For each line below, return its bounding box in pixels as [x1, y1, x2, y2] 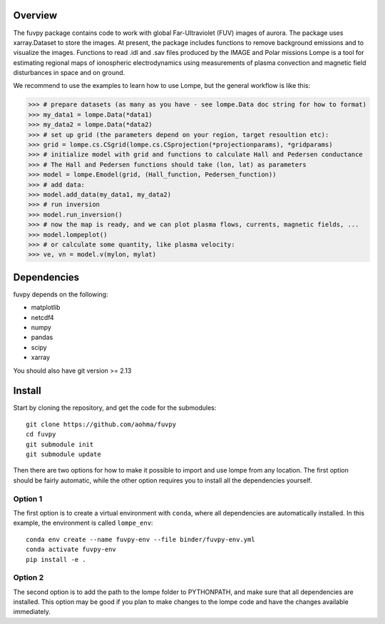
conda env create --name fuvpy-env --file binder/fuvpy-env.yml [26, 535, 256, 543]
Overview [13, 9, 58, 21]
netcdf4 [31, 313, 54, 321]
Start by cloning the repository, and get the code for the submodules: [13, 403, 217, 412]
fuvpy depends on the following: [13, 290, 108, 298]
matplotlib [31, 303, 61, 312]
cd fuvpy [26, 431, 56, 438]
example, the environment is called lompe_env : [13, 518, 153, 528]
